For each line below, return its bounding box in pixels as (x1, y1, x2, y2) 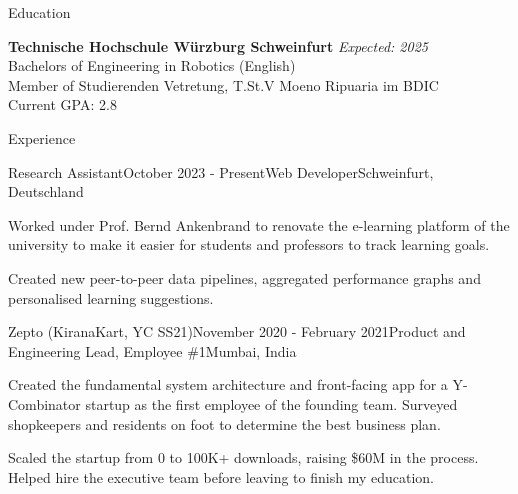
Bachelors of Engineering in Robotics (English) (8, 55, 296, 76)
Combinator (8, 393, 81, 414)
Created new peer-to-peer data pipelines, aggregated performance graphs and (8, 267, 481, 288)
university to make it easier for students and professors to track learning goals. (8, 234, 490, 255)
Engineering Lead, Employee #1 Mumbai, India (8, 340, 297, 361)
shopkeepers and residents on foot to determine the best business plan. (8, 413, 441, 434)
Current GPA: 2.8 (8, 94, 117, 115)
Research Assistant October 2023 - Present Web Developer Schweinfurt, (8, 161, 434, 182)
